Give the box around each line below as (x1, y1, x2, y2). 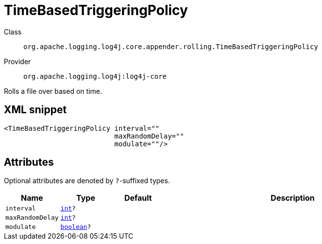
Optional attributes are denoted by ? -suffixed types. (4, 176, 170, 185)
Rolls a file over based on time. (4, 87, 102, 95)
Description (271, 193, 315, 203)
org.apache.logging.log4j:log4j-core (23, 72, 167, 80)
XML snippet (4, 104, 67, 116)
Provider (4, 57, 31, 66)
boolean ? (60, 223, 91, 231)
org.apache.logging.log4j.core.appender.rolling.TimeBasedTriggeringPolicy (23, 42, 318, 51)
